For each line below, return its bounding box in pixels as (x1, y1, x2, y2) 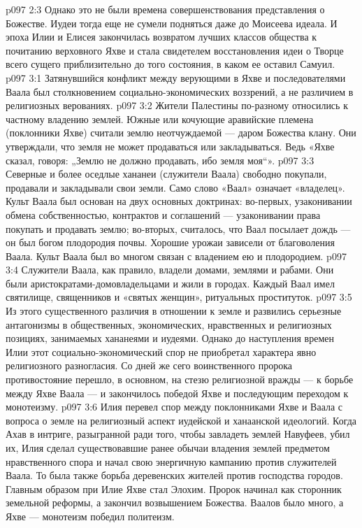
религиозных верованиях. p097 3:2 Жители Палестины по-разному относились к (6, 98, 348, 113)
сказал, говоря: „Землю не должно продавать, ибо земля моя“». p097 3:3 (6, 152, 314, 167)
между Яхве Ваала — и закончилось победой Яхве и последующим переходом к (6, 385, 349, 400)
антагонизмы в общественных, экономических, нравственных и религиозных (6, 317, 332, 331)
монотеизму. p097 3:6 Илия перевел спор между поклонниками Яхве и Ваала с (6, 399, 343, 414)
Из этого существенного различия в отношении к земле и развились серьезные (6, 304, 342, 318)
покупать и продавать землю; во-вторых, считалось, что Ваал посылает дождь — (6, 221, 351, 236)
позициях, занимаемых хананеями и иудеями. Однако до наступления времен (6, 331, 334, 345)
